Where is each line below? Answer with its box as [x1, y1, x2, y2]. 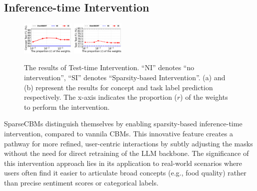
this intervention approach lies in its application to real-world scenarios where [4, 157, 242, 168]
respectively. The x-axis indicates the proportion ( [24, 92, 177, 102]
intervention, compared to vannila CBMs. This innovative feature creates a [4, 128, 233, 138]
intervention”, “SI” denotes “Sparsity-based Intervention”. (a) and [24, 72, 225, 82]
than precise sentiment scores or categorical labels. [4, 177, 158, 187]
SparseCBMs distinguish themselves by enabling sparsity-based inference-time [4, 118, 242, 129]
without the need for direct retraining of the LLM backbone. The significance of [4, 148, 249, 158]
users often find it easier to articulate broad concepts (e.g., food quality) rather [4, 167, 246, 178]
